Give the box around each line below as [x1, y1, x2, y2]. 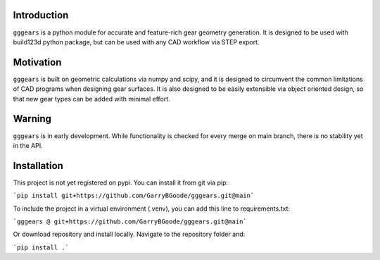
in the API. [13, 141, 43, 149]
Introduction [13, 9, 69, 21]
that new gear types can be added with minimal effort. [13, 94, 170, 103]
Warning [13, 113, 52, 125]
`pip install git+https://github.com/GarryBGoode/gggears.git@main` [13, 192, 255, 200]
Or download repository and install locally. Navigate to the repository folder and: [13, 230, 246, 239]
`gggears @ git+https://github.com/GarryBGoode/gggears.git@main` [13, 217, 248, 225]
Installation [13, 159, 63, 172]
